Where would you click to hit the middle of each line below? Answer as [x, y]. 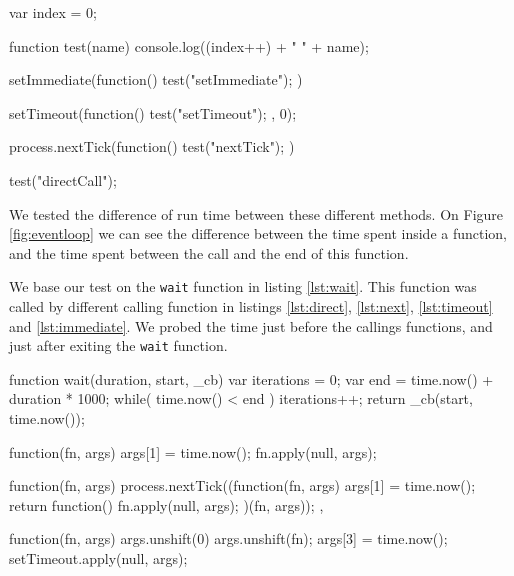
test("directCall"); [63, 179]
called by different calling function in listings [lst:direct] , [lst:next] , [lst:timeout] [251, 306]
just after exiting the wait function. [118, 345]
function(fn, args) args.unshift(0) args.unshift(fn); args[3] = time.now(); [228, 538]
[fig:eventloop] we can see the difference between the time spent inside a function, [258, 233]
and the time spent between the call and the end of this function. [209, 252]
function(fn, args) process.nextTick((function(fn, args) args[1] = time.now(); [242, 485]
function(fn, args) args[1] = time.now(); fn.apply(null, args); [193, 451]
